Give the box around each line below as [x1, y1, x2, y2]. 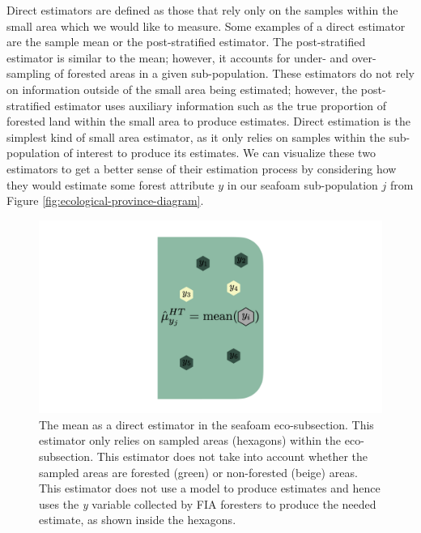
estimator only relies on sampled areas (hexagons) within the [39, 432, 342, 449]
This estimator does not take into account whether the [96, 448, 368, 464]
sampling [6, 65, 51, 82]
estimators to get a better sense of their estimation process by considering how [6, 160, 397, 177]
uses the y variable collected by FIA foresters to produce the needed [39, 495, 376, 512]
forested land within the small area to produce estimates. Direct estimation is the [6, 113, 410, 130]
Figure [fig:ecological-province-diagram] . [6, 192, 204, 209]
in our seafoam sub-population [227, 176, 378, 193]
